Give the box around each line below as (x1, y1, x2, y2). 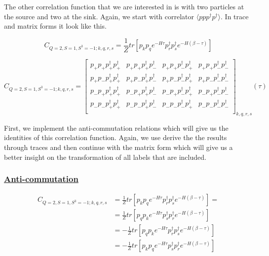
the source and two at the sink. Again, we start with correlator (4, 11, 194, 21)
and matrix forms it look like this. (4, 21, 107, 31)
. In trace (221, 11, 249, 21)
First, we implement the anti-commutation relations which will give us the (4, 122, 229, 133)
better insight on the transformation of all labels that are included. (4, 151, 206, 162)
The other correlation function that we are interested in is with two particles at (4, 1, 244, 11)
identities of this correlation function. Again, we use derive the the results (4, 132, 227, 143)
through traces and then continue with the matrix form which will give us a (4, 142, 233, 152)
